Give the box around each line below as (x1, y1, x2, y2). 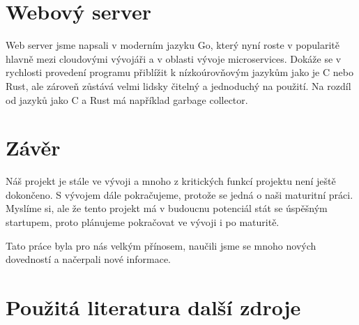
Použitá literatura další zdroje (6, 292, 301, 321)
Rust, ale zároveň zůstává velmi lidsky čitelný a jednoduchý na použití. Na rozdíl (6, 78, 351, 93)
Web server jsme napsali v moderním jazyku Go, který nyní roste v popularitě (6, 38, 339, 52)
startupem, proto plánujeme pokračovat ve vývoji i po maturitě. (6, 215, 280, 229)
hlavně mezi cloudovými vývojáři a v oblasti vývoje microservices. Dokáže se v (6, 51, 342, 66)
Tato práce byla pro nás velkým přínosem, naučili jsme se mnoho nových (6, 238, 316, 252)
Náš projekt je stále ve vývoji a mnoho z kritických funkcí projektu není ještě (6, 174, 336, 188)
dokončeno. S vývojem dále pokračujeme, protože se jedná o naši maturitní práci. (6, 187, 353, 202)
